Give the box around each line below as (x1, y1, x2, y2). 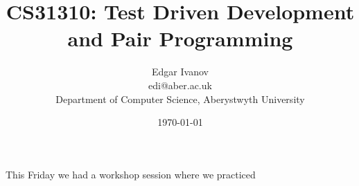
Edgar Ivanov (152, 64, 209, 79)
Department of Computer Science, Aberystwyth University (55, 91, 305, 106)
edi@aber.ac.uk (148, 77, 212, 92)
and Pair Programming (67, 24, 293, 53)
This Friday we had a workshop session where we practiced (6, 167, 256, 181)
